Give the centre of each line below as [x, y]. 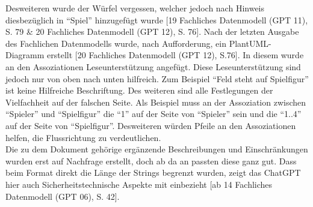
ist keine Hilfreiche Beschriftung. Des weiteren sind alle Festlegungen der [139, 90]
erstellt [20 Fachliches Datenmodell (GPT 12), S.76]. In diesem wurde [175, 55]
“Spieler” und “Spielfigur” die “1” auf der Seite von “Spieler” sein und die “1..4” [153, 114]
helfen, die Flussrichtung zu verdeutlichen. [83, 137]
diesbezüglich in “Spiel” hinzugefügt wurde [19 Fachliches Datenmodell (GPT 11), [157, 19]
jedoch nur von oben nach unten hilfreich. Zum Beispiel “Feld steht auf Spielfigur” [157, 78]
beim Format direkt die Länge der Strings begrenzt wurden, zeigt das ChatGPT [153, 172]
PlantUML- [250, 43]
